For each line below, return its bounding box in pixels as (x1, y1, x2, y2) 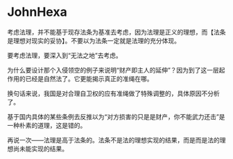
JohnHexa (7, 4, 67, 20)
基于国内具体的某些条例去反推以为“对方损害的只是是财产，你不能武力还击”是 (7, 112, 225, 121)
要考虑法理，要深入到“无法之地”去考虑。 (7, 51, 123, 59)
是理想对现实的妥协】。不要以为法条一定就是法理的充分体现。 (7, 36, 180, 45)
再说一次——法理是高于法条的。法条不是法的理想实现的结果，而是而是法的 (7, 135, 220, 144)
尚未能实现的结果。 (12, 144, 68, 153)
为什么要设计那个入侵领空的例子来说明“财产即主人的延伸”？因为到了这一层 (7, 66, 220, 74)
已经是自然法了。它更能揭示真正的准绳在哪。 (25, 74, 153, 83)
